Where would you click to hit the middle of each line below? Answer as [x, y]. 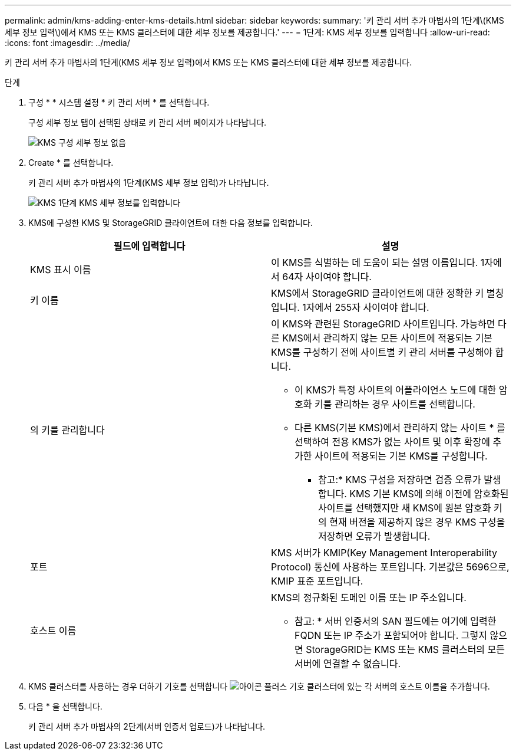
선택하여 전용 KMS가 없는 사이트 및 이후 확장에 [392, 442]
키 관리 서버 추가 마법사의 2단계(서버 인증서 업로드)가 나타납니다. [147, 726]
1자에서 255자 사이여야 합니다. [366, 307]
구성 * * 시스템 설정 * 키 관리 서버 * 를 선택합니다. [119, 102]
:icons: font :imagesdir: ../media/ [67, 43]
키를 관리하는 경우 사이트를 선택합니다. [395, 404]
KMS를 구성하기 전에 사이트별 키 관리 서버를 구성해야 [382, 352]
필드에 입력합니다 [149, 246]
